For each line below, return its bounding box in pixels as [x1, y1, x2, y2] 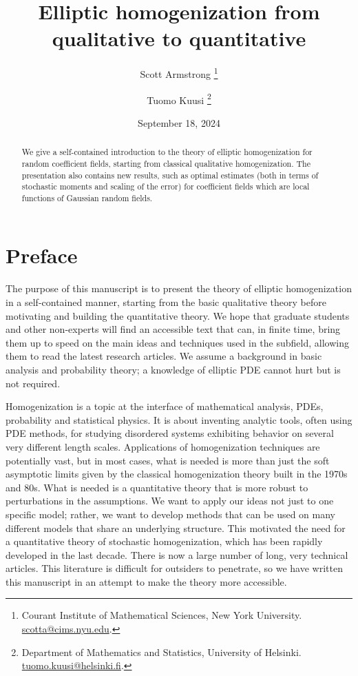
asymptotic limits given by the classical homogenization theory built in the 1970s [6, 467, 348, 481]
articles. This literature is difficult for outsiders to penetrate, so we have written [6, 561, 343, 575]
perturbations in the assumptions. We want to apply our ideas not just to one [6, 493, 334, 508]
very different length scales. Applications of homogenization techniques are [6, 439, 320, 453]
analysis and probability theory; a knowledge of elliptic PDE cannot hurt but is [6, 362, 341, 376]
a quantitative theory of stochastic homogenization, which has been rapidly [6, 534, 323, 549]
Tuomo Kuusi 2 [147, 90, 211, 107]
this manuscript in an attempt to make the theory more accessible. [6, 574, 287, 588]
